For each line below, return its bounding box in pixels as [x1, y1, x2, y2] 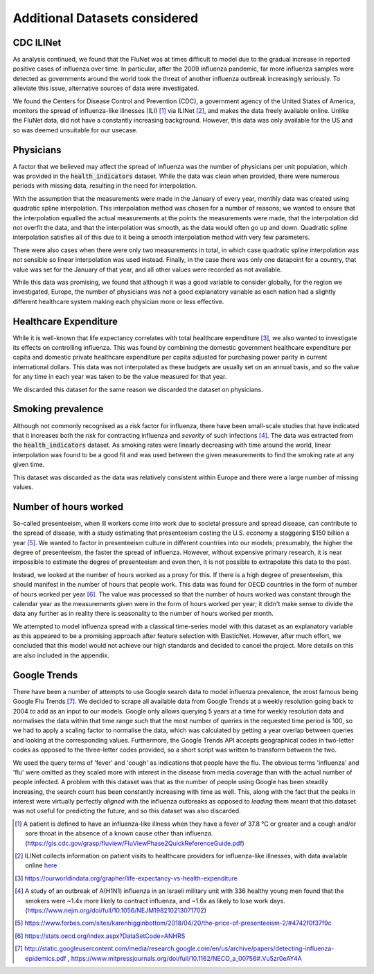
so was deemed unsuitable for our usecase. [12, 125, 139, 134]
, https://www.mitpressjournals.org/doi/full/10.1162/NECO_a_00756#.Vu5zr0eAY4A [67, 954, 303, 962]
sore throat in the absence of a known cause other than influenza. [25, 829, 213, 838]
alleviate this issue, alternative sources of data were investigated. [12, 84, 199, 93]
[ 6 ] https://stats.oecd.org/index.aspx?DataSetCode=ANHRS [15, 932, 186, 940]
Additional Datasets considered [12, 10, 199, 26]
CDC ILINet [12, 37, 62, 48]
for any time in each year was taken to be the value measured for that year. [12, 373, 227, 381]
